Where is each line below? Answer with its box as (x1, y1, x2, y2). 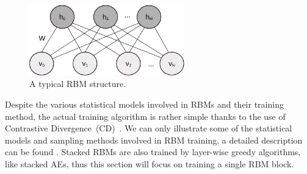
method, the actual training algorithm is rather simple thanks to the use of (5, 110, 286, 122)
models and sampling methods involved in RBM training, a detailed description (5, 133, 303, 146)
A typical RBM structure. (29, 77, 126, 90)
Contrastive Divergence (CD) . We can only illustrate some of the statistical (5, 122, 292, 134)
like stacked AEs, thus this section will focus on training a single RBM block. (5, 157, 294, 170)
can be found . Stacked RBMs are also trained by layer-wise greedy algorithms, (5, 145, 301, 158)
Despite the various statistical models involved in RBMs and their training (5, 97, 284, 110)
